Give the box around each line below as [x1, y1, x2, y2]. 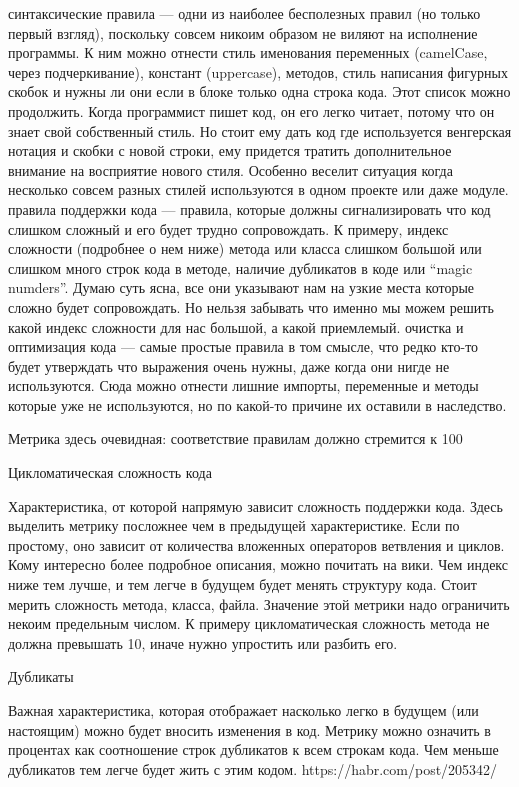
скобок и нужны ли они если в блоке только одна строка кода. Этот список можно [8, 81, 511, 102]
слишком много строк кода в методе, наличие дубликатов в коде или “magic [8, 257, 473, 278]
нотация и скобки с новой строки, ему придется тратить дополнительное [8, 140, 452, 161]
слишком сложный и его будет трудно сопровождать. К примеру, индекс [8, 218, 449, 239]
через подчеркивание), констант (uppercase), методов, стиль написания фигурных [8, 61, 508, 82]
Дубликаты [8, 666, 74, 687]
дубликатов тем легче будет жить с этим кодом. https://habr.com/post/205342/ [8, 758, 498, 779]
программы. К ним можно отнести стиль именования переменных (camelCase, [8, 42, 488, 63]
